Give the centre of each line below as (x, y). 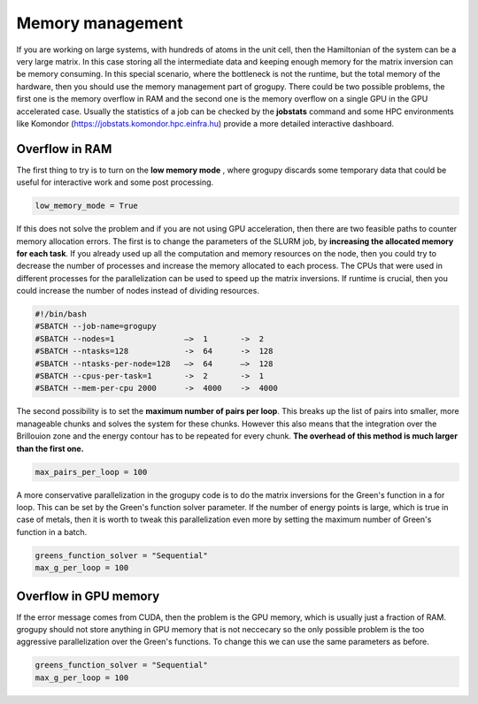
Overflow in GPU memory (88, 596)
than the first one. (50, 448)
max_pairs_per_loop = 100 (91, 472)
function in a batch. (52, 532)
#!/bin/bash (61, 314)
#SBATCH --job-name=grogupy (96, 326)
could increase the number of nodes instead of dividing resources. (138, 291)
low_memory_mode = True (87, 206)
